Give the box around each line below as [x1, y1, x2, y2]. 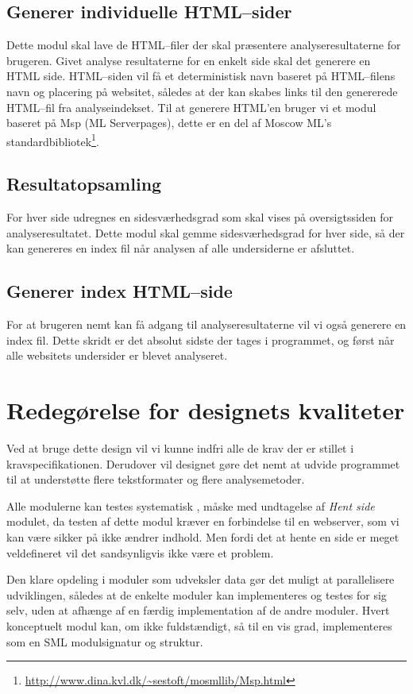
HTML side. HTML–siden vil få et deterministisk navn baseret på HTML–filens [6, 67, 396, 84]
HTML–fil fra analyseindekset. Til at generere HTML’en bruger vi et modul [6, 98, 376, 115]
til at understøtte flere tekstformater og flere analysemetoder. [6, 471, 305, 488]
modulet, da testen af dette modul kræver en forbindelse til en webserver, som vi [6, 513, 399, 530]
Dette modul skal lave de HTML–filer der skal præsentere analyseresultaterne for [6, 37, 401, 53]
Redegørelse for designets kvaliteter [6, 394, 405, 426]
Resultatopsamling [6, 172, 162, 196]
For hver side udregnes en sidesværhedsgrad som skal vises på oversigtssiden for [6, 209, 394, 226]
